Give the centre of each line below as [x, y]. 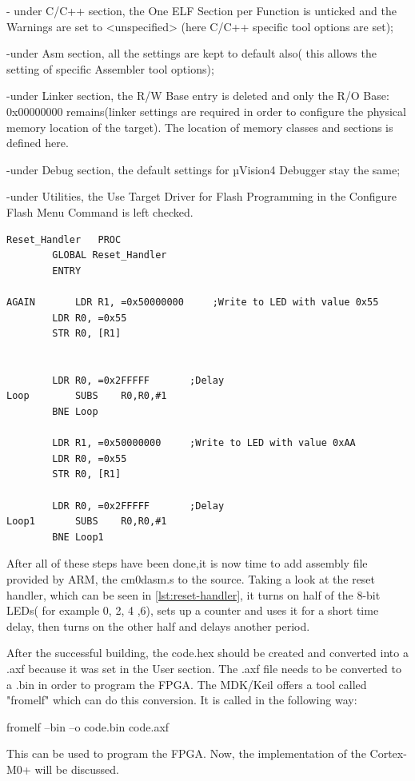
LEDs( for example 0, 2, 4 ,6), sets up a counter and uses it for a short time [193, 610]
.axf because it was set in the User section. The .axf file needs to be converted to [204, 668]
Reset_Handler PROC [64, 239]
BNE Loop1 [78, 537]
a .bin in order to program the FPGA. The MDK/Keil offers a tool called [187, 684]
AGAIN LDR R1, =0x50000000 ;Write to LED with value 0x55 [193, 302]
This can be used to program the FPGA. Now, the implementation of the [186, 753]
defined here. [38, 143]
